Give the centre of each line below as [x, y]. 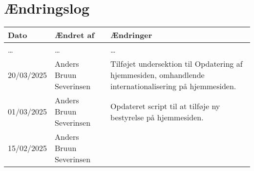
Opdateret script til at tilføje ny [165, 106]
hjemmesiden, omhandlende [158, 75]
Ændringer [131, 35]
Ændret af [74, 35]
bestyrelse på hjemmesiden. [157, 117]
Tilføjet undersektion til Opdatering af [177, 64]
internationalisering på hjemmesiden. [173, 86]
